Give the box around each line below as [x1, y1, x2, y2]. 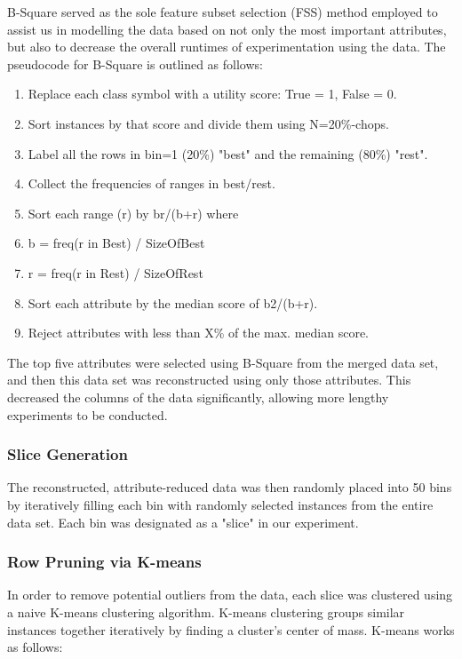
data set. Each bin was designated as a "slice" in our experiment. [7, 512, 359, 531]
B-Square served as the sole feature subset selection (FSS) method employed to [7, 3, 438, 20]
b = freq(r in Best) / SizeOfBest [28, 234, 205, 252]
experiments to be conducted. [7, 405, 168, 424]
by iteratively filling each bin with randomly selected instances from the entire [7, 495, 434, 513]
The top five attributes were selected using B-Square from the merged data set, [7, 353, 439, 371]
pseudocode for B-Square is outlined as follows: [7, 54, 263, 73]
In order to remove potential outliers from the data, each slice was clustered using [7, 585, 453, 604]
